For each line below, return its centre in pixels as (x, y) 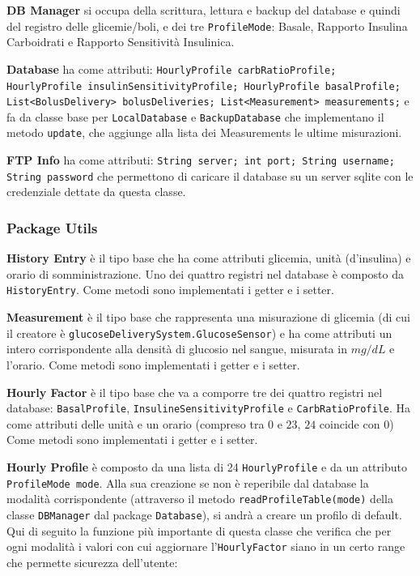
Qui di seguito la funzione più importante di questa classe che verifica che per (199, 530)
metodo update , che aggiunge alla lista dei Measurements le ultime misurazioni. (204, 132)
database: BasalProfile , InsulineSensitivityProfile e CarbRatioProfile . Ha (209, 408)
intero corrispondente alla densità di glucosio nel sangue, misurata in (177, 349)
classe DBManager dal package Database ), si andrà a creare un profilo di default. (204, 514)
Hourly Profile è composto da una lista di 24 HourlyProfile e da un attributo (207, 466)
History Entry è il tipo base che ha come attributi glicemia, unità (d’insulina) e (209, 258)
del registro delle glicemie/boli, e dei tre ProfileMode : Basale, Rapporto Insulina (207, 26)
